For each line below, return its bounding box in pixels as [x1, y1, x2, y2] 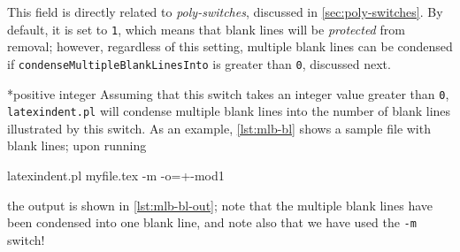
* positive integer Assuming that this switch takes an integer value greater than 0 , [7, 84, 449, 103]
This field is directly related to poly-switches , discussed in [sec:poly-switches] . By [7, 3, 443, 20]
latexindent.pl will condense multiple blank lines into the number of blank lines [7, 102, 451, 120]
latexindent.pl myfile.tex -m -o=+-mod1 [7, 166, 225, 184]
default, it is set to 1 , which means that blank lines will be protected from [7, 19, 405, 38]
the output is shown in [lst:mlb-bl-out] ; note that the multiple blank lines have [7, 195, 433, 214]
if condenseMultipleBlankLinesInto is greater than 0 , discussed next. [7, 54, 391, 73]
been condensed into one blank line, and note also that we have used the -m [7, 213, 417, 232]
